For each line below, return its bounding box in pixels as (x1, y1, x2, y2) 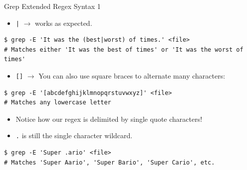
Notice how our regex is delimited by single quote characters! (15, 113, 203, 124)
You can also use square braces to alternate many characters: (38, 71, 226, 81)
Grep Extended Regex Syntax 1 (4, 1, 101, 11)
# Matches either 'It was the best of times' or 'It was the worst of (4, 46, 244, 53)
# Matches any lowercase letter (4, 99, 111, 106)
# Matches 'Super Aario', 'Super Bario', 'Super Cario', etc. (4, 159, 215, 166)
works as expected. (35, 17, 92, 28)
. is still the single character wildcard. (15, 130, 133, 141)
